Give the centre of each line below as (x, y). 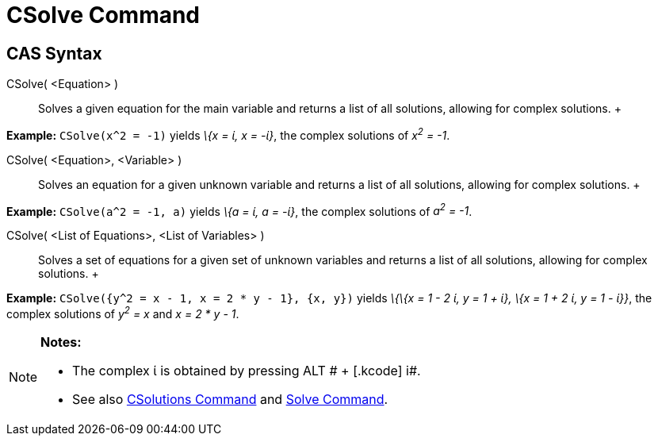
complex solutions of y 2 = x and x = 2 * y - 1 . (123, 313)
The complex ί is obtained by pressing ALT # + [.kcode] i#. (247, 371)
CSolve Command (103, 15)
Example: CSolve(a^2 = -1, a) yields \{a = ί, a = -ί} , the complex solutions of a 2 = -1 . (239, 210)
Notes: (61, 342)
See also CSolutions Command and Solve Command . (230, 400)
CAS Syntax (54, 53)
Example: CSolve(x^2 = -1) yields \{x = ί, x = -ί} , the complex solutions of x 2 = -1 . (228, 134)
